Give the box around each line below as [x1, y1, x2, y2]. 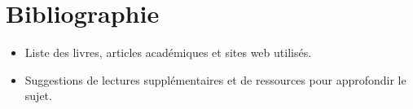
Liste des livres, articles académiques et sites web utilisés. [24, 44, 312, 61]
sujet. [24, 87, 52, 104]
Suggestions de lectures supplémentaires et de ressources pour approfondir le [24, 71, 406, 88]
